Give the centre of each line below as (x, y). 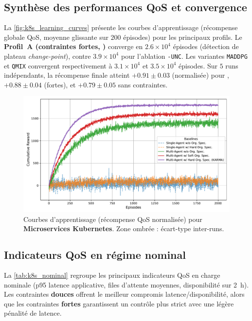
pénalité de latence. (33, 313)
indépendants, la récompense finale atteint (67, 75)
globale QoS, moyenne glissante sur (56, 37)
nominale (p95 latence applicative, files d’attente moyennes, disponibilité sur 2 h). (126, 284)
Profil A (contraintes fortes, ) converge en (73, 46)
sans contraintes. (143, 84)
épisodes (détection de (206, 46)
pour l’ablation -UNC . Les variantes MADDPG (184, 56)
